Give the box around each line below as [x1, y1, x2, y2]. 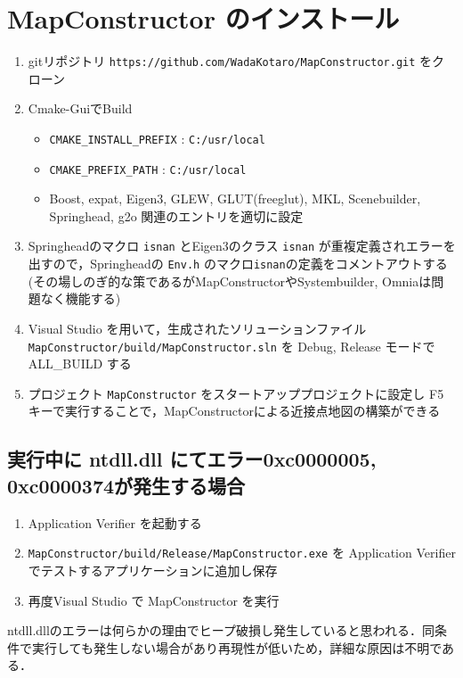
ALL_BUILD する [28, 354, 132, 373]
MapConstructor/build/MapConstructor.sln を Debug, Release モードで [28, 336, 435, 355]
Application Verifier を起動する [28, 513, 202, 532]
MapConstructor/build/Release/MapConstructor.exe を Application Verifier [28, 543, 456, 562]
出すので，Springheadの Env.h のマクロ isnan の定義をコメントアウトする [28, 254, 448, 273]
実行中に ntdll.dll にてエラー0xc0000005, [7, 445, 377, 473]
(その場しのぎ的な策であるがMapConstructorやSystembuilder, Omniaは [28, 271, 432, 290]
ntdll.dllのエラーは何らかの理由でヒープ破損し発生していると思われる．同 [7, 621, 435, 640]
